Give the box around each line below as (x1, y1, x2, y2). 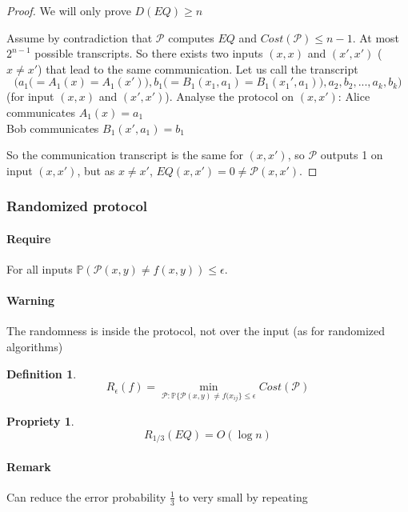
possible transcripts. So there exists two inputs (34, 45, 263, 62)
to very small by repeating (178, 488, 308, 505)
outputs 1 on (320, 146, 383, 163)
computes (168, 29, 214, 46)
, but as (77, 162, 115, 178)
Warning (6, 292, 55, 309)
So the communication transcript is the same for (6, 146, 243, 163)
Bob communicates (6, 119, 99, 136)
